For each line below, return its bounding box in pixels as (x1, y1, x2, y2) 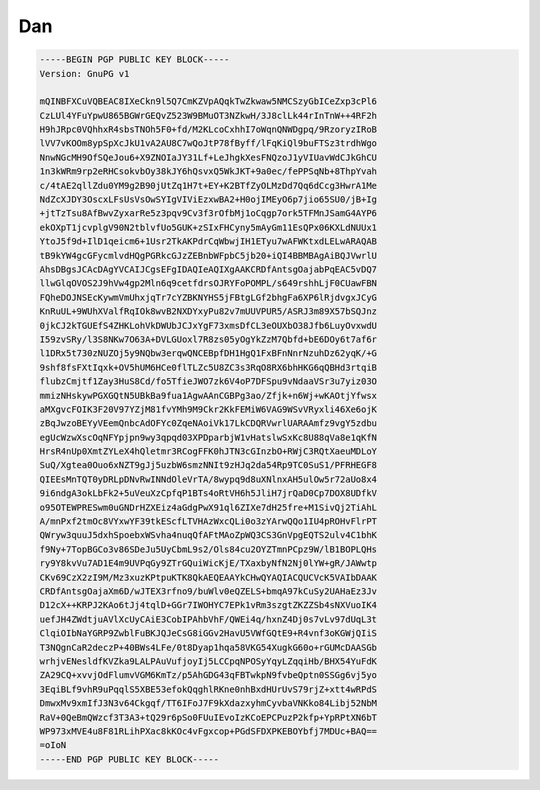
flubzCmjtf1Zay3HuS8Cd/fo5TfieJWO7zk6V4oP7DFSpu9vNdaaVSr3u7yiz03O (39, 376, 378, 387)
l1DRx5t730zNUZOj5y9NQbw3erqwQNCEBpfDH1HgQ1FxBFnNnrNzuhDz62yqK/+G (39, 348, 378, 359)
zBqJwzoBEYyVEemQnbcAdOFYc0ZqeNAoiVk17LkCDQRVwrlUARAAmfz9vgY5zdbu (39, 418, 378, 429)
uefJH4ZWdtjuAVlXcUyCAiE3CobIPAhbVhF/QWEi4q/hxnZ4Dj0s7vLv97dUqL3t (39, 613, 378, 625)
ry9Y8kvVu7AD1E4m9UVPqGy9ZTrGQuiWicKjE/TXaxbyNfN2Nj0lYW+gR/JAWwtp (39, 558, 378, 569)
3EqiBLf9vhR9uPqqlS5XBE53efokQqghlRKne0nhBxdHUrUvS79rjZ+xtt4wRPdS (39, 683, 378, 695)
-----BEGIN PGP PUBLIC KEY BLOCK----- (39, 54, 230, 65)
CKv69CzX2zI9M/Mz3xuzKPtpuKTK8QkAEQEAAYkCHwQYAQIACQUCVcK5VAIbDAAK (39, 571, 378, 583)
